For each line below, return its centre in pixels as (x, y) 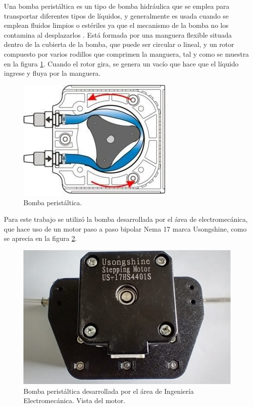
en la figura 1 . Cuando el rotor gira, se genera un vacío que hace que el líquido (121, 63)
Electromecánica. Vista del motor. (74, 400)
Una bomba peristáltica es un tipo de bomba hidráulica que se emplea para (117, 6)
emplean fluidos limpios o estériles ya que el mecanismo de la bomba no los (116, 25)
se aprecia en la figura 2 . (41, 238)
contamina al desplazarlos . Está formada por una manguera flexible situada (118, 34)
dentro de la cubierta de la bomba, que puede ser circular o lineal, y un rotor (119, 44)
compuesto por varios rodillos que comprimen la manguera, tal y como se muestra (126, 54)
